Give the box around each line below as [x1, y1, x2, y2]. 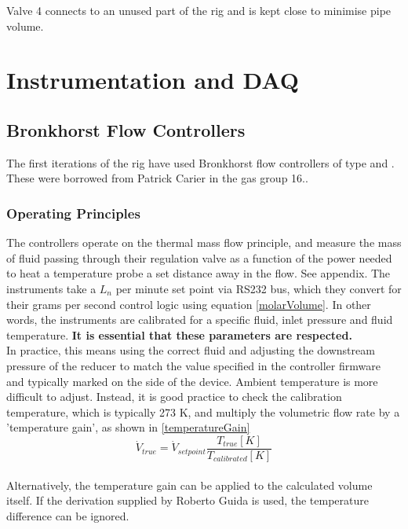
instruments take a [6, 280, 97, 296]
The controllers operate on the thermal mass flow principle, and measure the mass [6, 234, 402, 251]
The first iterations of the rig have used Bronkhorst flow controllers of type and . [6, 154, 395, 171]
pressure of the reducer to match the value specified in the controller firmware [6, 357, 381, 373]
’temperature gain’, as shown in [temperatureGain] [6, 419, 250, 435]
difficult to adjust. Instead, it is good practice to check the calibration [6, 388, 342, 405]
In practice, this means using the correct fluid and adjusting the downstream [6, 342, 375, 358]
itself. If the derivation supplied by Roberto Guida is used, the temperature [6, 492, 370, 509]
